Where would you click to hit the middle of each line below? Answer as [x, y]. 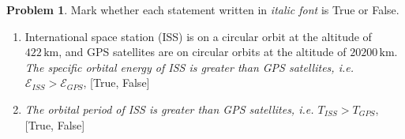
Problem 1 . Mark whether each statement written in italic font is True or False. [203, 9]
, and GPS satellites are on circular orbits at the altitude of [202, 52]
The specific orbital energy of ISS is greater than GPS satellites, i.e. [189, 67]
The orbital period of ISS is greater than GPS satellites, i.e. [169, 109]
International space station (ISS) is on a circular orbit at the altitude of [198, 36]
